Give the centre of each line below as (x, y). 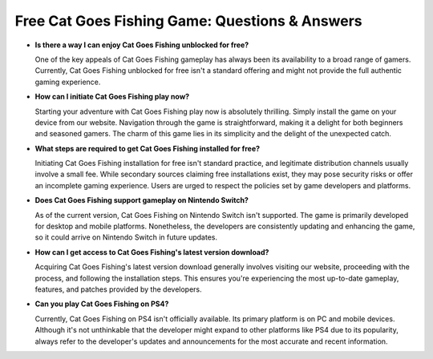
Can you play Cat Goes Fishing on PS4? (102, 304)
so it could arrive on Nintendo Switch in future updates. (126, 237)
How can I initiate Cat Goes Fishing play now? (112, 97)
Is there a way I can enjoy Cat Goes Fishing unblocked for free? (142, 45)
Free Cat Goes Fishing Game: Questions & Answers (188, 21)
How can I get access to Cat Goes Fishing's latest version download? (152, 252)
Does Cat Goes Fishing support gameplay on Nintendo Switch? (142, 200)
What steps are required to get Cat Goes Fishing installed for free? (148, 148)
